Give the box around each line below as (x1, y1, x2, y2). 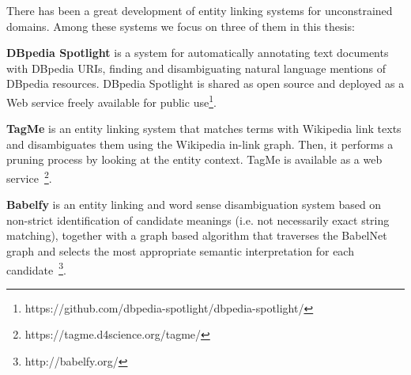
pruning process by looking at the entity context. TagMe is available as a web (6, 151, 383, 168)
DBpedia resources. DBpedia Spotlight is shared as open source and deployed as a (6, 75, 405, 92)
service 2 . (6, 168, 52, 186)
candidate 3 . (6, 259, 66, 278)
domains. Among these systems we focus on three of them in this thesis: (6, 17, 355, 34)
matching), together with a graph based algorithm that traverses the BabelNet (6, 227, 387, 244)
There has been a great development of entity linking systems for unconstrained (6, 2, 393, 18)
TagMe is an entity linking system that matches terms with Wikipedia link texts (6, 120, 402, 137)
